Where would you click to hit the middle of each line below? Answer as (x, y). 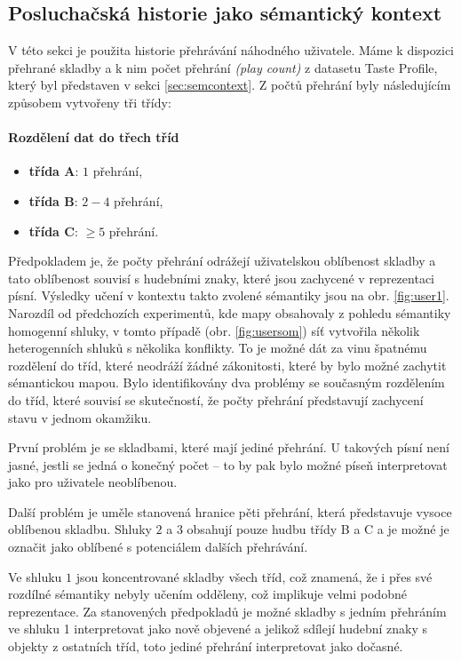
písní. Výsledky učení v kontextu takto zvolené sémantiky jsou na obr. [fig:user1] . (229, 295)
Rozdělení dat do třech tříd (94, 137)
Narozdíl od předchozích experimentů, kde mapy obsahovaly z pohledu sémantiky (230, 312)
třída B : (53, 200)
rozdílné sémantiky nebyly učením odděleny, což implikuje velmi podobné (207, 594)
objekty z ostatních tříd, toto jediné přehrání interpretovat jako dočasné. (206, 646)
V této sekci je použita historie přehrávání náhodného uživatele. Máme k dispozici (231, 50)
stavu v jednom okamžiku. (80, 417)
